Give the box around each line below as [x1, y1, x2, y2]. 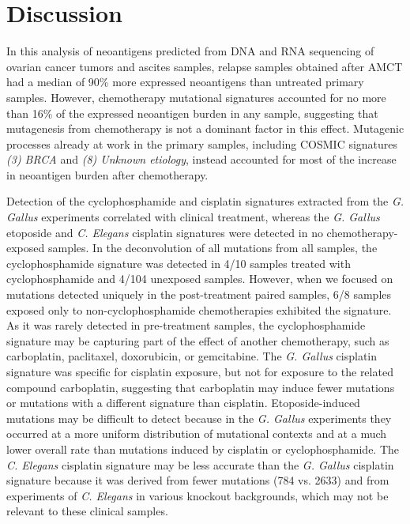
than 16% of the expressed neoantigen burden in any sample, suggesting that [6, 104, 378, 121]
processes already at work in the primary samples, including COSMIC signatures [6, 135, 398, 152]
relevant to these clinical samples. [6, 503, 168, 519]
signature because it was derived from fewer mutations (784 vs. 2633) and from [6, 472, 389, 488]
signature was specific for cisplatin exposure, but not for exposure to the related [6, 364, 393, 379]
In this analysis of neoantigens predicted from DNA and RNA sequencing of [6, 43, 374, 59]
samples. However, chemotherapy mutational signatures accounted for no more [6, 89, 386, 105]
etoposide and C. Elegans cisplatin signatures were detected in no [6, 224, 323, 240]
